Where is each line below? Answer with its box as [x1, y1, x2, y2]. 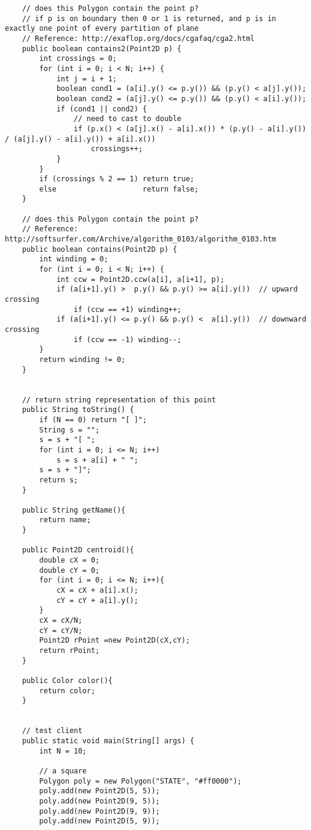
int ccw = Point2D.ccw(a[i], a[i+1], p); [56, 275, 225, 284]
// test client [22, 726, 82, 735]
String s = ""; [39, 425, 100, 434]
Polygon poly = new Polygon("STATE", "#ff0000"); [39, 776, 242, 785]
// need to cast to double [73, 114, 182, 123]
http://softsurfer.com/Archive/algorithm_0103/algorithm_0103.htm [5, 235, 277, 244]
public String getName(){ [22, 505, 126, 514]
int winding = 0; [39, 255, 108, 264]
